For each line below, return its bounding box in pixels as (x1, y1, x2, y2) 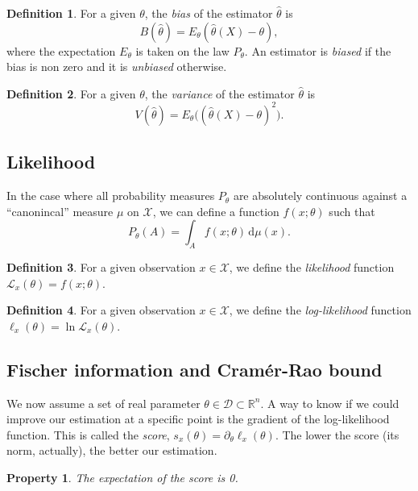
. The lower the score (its (275, 426, 399, 443)
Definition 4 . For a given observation (6, 302, 196, 318)
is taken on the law (135, 42, 230, 59)
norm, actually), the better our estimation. (6, 442, 217, 459)
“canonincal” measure (6, 202, 114, 219)
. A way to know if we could (260, 394, 399, 411)
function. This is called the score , (6, 426, 170, 443)
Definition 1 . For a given (6, 5, 136, 21)
